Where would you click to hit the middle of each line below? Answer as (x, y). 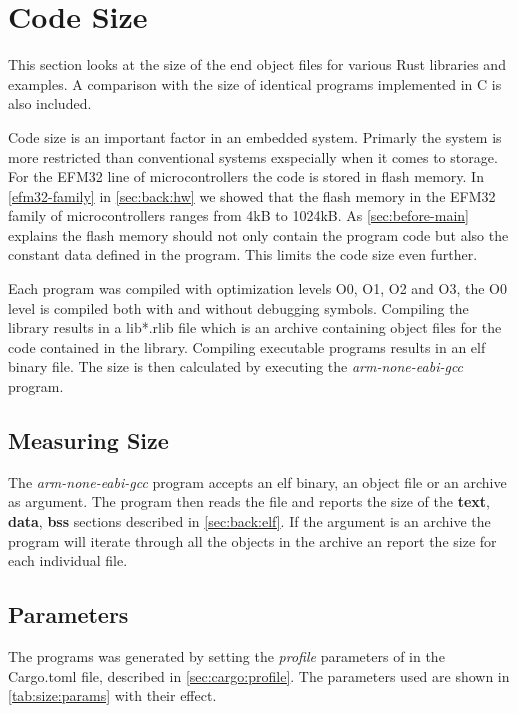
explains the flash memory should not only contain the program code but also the (258, 234)
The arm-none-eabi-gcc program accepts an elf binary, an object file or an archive (257, 481)
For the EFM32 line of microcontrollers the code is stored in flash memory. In (246, 176)
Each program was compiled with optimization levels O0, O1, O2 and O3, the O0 (257, 288)
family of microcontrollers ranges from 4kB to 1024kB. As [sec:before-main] (238, 215)
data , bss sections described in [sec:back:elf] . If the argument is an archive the (249, 521)
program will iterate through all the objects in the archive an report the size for (252, 540)
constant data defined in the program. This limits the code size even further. (243, 254)
